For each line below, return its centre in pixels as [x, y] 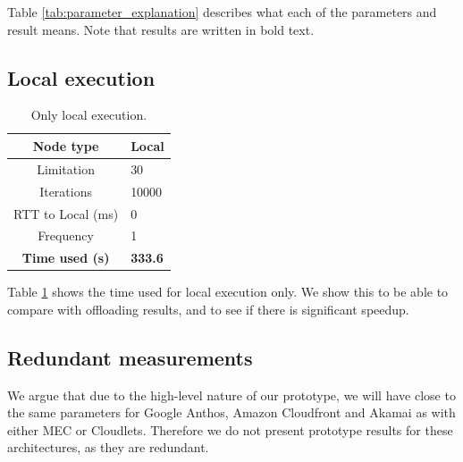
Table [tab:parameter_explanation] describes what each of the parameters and [222, 12]
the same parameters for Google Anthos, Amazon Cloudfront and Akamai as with [231, 412]
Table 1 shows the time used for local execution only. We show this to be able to [228, 292]
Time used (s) [66, 258]
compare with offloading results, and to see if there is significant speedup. [208, 309]
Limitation [66, 168]
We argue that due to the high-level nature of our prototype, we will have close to [231, 395]
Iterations [66, 191]
